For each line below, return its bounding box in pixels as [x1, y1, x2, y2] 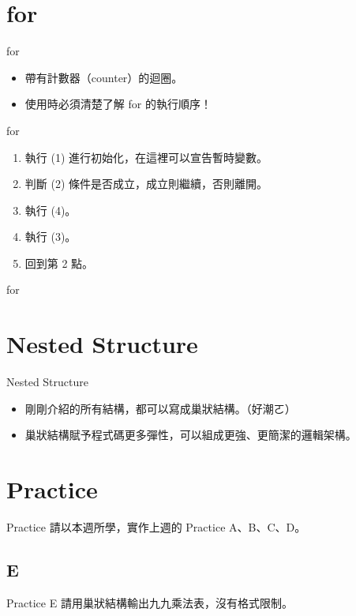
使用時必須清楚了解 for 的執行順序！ [24, 96, 212, 112]
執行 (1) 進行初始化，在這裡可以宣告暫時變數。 [24, 148, 268, 165]
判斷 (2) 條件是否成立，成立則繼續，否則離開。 [24, 175, 268, 192]
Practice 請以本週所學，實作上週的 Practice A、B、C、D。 [6, 519, 306, 535]
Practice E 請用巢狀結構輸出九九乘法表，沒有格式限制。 [6, 594, 293, 610]
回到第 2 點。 [24, 254, 94, 271]
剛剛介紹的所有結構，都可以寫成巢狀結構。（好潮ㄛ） [24, 400, 296, 416]
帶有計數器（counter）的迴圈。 [24, 69, 183, 85]
